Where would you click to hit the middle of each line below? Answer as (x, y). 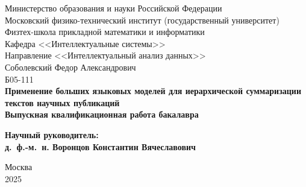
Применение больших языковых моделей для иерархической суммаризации (153, 91)
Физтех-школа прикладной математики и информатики (105, 32)
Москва (19, 167)
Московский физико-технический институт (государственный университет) (142, 20)
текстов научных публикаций (62, 102)
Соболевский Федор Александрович (70, 67)
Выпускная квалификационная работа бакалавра (102, 114)
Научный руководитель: (52, 134)
